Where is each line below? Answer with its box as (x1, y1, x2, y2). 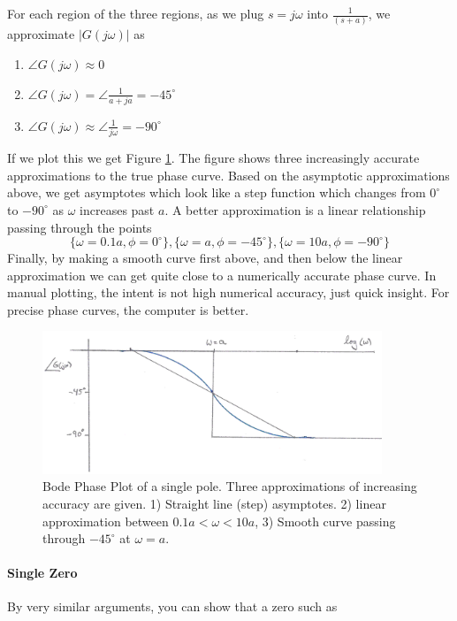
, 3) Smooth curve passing (255, 511, 396, 530)
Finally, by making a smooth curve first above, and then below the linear (7, 249, 403, 267)
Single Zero (7, 563, 78, 582)
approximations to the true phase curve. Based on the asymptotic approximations (7, 165, 450, 184)
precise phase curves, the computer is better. (7, 300, 249, 318)
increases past (80, 200, 155, 218)
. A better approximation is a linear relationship (164, 200, 426, 218)
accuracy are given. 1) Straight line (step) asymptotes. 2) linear (42, 494, 386, 512)
